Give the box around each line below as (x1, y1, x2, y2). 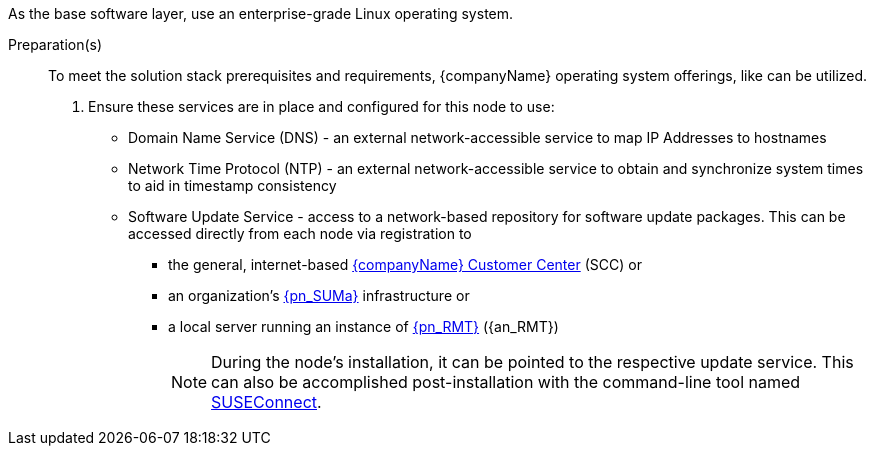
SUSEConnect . (211, 392, 322, 412)
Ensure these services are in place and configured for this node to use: (88, 98, 555, 115)
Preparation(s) (8, 36, 103, 53)
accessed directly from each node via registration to (128, 225, 472, 242)
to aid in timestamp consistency (128, 177, 337, 194)
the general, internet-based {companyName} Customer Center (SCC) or (168, 256, 642, 273)
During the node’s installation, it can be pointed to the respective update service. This (211, 352, 854, 372)
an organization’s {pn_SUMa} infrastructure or (168, 287, 470, 304)
